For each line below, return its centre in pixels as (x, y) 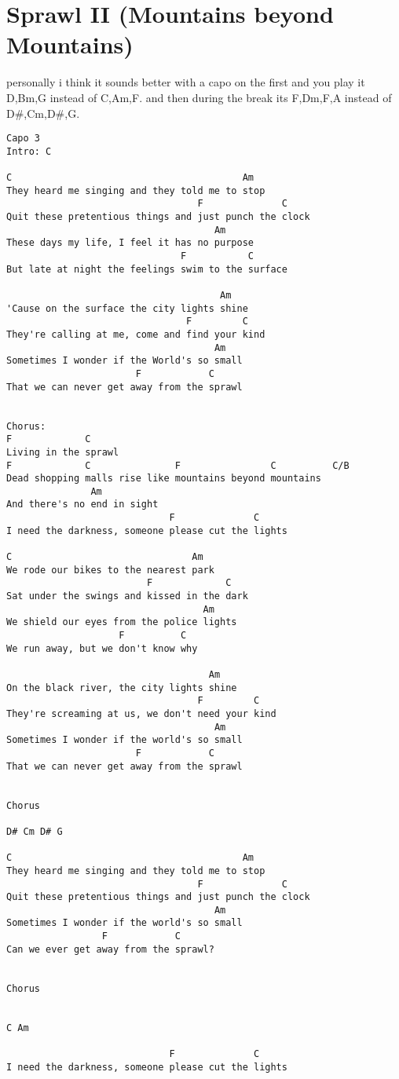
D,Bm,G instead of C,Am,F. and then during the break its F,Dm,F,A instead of (199, 97)
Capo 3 (23, 139)
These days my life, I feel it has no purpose (130, 243)
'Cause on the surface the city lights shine (127, 308)
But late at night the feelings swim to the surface (147, 269)
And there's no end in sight (82, 505)
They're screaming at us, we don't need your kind (141, 713)
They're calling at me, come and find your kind (136, 334)
